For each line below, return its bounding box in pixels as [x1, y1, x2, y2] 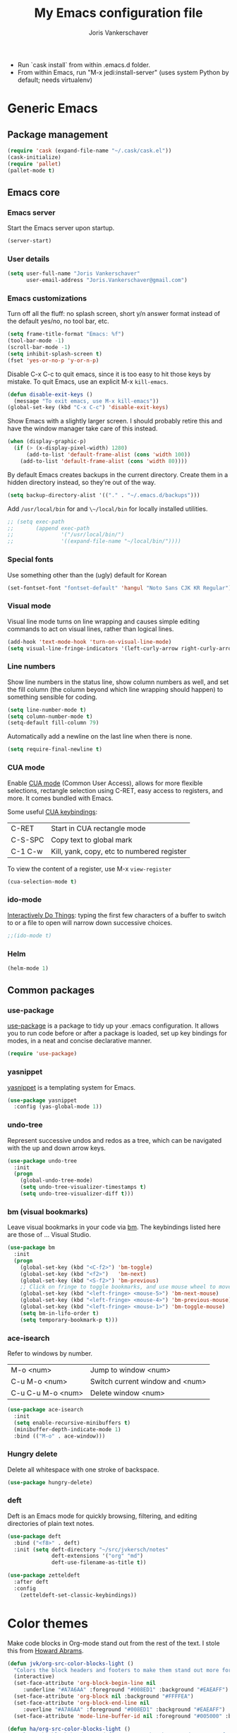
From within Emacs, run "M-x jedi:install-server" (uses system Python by [17, 68, 229, 76]
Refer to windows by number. [7, 1349, 93, 1358]
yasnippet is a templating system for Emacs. [7, 1083, 136, 1091]
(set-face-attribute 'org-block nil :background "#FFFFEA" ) [13, 1693, 194, 1700]
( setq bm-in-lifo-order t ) [20, 1310, 99, 1317]
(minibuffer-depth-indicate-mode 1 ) [13, 1426, 121, 1433]
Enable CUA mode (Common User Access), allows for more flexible [7, 779, 203, 787]
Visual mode [7, 601, 51, 611]
